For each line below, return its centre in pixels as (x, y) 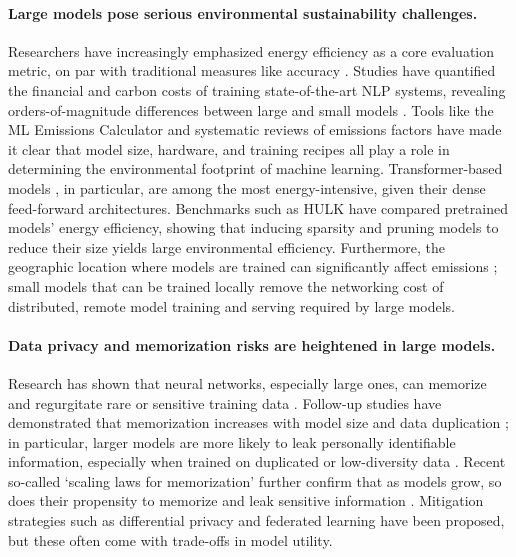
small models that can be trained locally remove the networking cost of (226, 285)
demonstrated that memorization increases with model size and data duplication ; (258, 422)
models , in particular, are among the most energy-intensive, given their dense (247, 187)
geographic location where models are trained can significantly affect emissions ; (253, 266)
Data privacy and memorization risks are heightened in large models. (252, 344)
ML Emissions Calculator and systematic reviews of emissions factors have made (255, 129)
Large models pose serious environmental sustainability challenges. (243, 12)
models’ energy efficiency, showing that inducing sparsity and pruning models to (253, 227)
